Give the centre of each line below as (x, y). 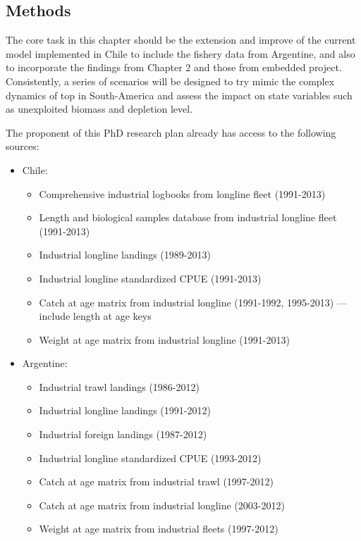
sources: (23, 146)
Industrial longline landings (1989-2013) (125, 255)
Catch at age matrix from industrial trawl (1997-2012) (156, 481)
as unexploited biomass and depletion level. (99, 109)
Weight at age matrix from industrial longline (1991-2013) (164, 339)
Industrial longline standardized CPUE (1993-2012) (150, 458)
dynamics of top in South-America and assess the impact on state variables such (179, 95)
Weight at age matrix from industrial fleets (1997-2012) (159, 529)
